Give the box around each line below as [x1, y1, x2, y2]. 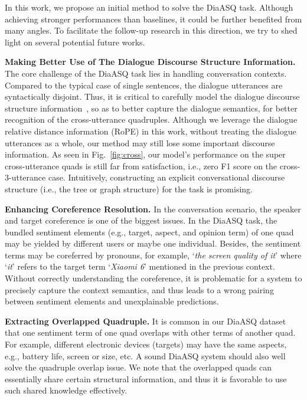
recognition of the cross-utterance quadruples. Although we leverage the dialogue [5, 113, 298, 126]
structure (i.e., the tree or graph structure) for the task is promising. [5, 182, 253, 195]
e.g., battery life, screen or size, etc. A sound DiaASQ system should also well [5, 349, 286, 362]
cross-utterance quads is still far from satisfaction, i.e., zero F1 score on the [5, 159, 277, 172]
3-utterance [5, 171, 46, 183]
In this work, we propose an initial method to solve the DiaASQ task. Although [5, 1, 293, 13]
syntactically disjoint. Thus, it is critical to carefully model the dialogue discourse [5, 90, 300, 103]
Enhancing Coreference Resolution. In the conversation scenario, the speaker [5, 202, 301, 215]
